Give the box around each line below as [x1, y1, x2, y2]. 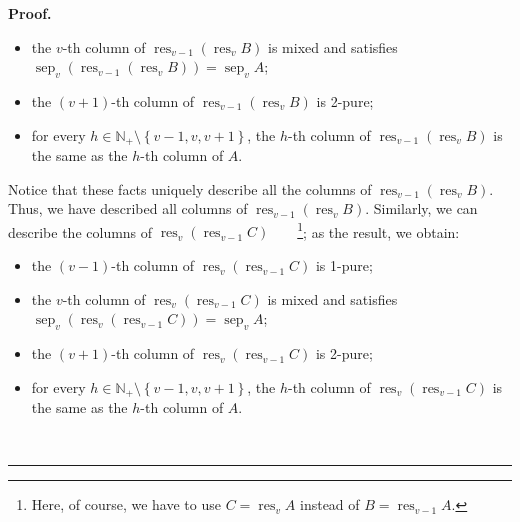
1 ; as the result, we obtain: [297, 218, 460, 242]
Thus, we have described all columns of [8, 198, 248, 219]
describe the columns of [8, 221, 153, 242]
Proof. [8, 3, 52, 23]
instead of [300, 494, 360, 515]
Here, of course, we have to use [31, 494, 221, 515]
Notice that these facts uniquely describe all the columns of [8, 178, 372, 199]
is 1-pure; [315, 255, 373, 276]
